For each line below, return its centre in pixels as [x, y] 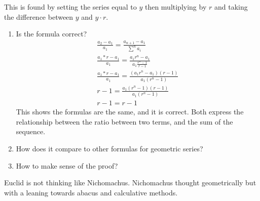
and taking [231, 7]
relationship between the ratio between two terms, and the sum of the [124, 121]
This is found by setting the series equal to [70, 7]
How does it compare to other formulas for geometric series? [109, 149]
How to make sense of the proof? [67, 165]
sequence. [31, 131]
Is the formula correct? [51, 34]
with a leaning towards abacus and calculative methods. [91, 192]
